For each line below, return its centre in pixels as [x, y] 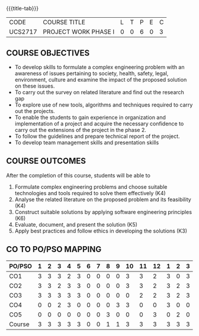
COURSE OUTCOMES [46, 161]
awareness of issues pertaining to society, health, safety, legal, [92, 73]
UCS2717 [23, 32]
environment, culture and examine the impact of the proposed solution [101, 80]
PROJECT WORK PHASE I [79, 32]
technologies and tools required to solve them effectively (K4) [90, 193]
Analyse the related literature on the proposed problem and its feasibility [103, 199]
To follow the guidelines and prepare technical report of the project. [97, 136]
